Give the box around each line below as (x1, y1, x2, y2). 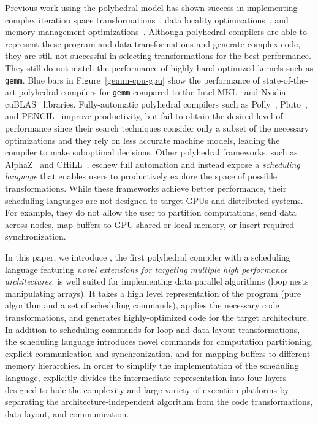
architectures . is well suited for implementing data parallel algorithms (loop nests (5, 275, 309, 288)
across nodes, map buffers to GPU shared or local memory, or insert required (5, 218, 295, 230)
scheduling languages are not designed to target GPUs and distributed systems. (5, 194, 303, 206)
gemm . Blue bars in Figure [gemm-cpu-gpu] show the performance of (5, 73, 260, 86)
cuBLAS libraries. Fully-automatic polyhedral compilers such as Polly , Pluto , (5, 97, 308, 110)
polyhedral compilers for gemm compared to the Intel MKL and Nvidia (18, 85, 286, 98)
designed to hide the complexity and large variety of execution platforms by (5, 383, 289, 396)
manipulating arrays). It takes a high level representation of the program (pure (5, 286, 301, 299)
